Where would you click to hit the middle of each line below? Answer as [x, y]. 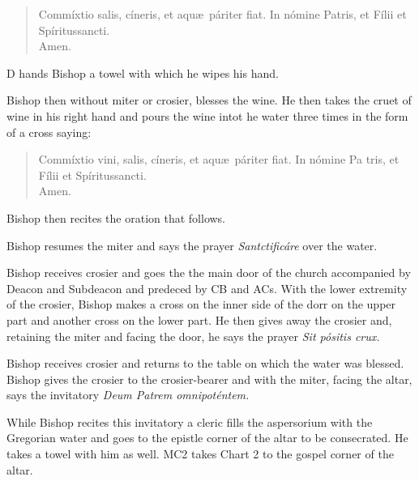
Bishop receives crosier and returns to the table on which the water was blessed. [205, 363]
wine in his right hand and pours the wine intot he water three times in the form [207, 115]
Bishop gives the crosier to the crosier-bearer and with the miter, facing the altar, [209, 379]
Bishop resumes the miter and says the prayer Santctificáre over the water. [192, 245]
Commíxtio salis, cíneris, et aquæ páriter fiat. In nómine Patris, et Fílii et [222, 14]
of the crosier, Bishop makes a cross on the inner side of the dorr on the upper [201, 304]
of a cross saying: [49, 132]
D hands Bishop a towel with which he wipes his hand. [143, 72]
